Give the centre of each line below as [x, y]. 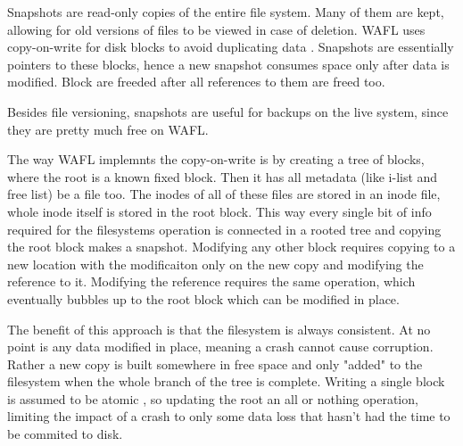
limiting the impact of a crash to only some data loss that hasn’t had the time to [229, 416]
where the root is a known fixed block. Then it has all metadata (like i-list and [223, 176]
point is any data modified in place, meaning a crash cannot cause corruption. [220, 347]
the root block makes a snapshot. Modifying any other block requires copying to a [231, 247]
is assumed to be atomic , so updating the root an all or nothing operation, [213, 398]
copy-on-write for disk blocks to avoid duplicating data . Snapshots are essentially [231, 47]
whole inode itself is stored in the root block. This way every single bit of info [219, 211]
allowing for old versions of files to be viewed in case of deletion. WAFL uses [216, 29]
